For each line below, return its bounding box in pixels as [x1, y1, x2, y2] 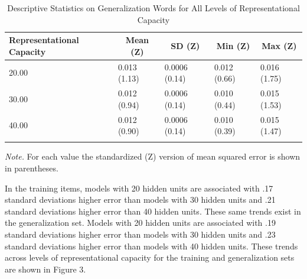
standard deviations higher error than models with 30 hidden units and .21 [5, 193, 276, 206]
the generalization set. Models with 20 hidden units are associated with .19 [5, 216, 276, 229]
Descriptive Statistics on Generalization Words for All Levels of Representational [7, 2, 300, 14]
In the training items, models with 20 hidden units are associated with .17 [5, 181, 273, 194]
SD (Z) [171, 39, 200, 51]
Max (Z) [262, 39, 297, 51]
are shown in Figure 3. [5, 262, 86, 275]
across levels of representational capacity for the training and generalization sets [5, 251, 295, 264]
